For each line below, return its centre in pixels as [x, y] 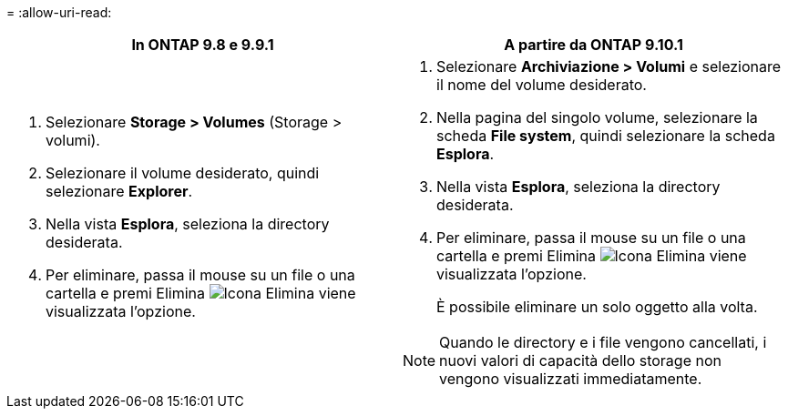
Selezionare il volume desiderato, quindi [183, 173]
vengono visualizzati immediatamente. [571, 379]
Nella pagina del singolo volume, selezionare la [597, 117]
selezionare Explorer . [119, 191]
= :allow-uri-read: [59, 12]
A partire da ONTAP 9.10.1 [594, 45]
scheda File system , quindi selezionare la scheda [606, 136]
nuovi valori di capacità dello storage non [580, 360]
